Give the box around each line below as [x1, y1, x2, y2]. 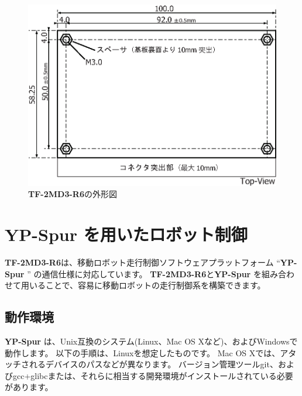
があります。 [5, 381, 53, 393]
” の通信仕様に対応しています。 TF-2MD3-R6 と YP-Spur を [27, 267, 262, 280]
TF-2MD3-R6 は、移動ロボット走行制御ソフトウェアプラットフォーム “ [5, 256, 280, 268]
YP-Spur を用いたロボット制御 [5, 222, 248, 246]
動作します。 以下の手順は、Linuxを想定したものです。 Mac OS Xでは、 [5, 346, 280, 359]
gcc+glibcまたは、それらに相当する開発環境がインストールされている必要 [12, 369, 293, 381]
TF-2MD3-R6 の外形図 [28, 188, 117, 200]
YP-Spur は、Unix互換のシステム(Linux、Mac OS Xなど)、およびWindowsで [5, 335, 298, 347]
